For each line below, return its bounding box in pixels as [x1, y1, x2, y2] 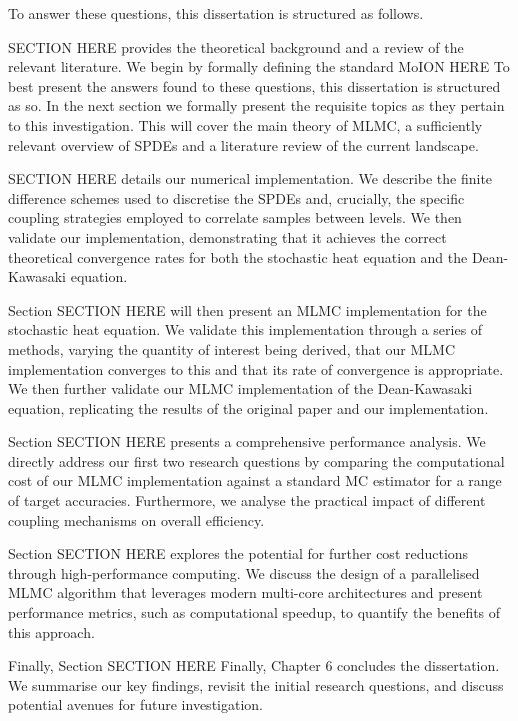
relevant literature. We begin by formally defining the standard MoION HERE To [8, 56, 510, 77]
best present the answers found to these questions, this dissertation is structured [8, 75, 501, 96]
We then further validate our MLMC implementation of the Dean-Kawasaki [8, 378, 473, 399]
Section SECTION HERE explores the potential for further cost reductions [8, 543, 469, 564]
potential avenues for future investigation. [8, 694, 263, 715]
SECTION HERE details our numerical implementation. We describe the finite [8, 168, 493, 189]
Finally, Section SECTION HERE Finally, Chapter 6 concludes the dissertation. [8, 655, 500, 676]
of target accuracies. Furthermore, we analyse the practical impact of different [8, 490, 486, 511]
